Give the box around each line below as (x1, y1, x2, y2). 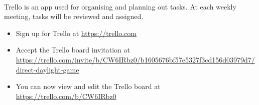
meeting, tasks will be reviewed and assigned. (4, 11, 144, 21)
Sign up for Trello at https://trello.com (16, 27, 137, 38)
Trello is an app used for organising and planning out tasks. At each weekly (4, 1, 236, 11)
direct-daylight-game (16, 64, 79, 74)
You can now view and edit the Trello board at (16, 81, 161, 91)
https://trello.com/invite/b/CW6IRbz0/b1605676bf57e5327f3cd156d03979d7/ (16, 54, 255, 64)
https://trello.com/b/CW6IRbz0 (16, 90, 116, 101)
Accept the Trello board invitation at (16, 44, 131, 55)
